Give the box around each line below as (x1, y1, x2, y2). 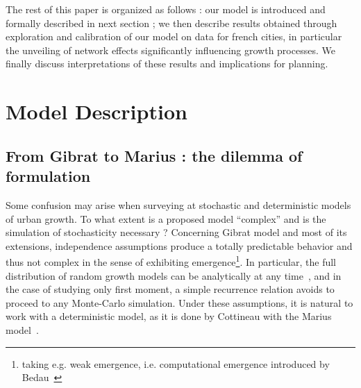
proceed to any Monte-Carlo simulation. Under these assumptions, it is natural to (6, 295, 353, 310)
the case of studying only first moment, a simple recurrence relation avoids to (6, 282, 335, 296)
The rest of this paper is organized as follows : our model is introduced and (6, 2, 326, 16)
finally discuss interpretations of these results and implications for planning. (6, 56, 328, 71)
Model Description (6, 97, 187, 126)
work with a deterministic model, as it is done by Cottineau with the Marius (6, 309, 332, 323)
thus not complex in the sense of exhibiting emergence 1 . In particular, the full (6, 253, 336, 269)
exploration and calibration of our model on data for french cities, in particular (6, 29, 342, 44)
